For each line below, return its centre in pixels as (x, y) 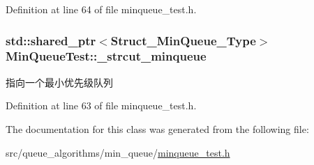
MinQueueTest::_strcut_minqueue (106, 56)
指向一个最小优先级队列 (59, 82)
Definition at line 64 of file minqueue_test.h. (101, 9)
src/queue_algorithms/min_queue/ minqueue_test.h (118, 152)
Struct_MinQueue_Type (183, 40)
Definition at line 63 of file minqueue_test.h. (101, 105)
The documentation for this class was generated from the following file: (157, 128)
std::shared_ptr (51, 40)
